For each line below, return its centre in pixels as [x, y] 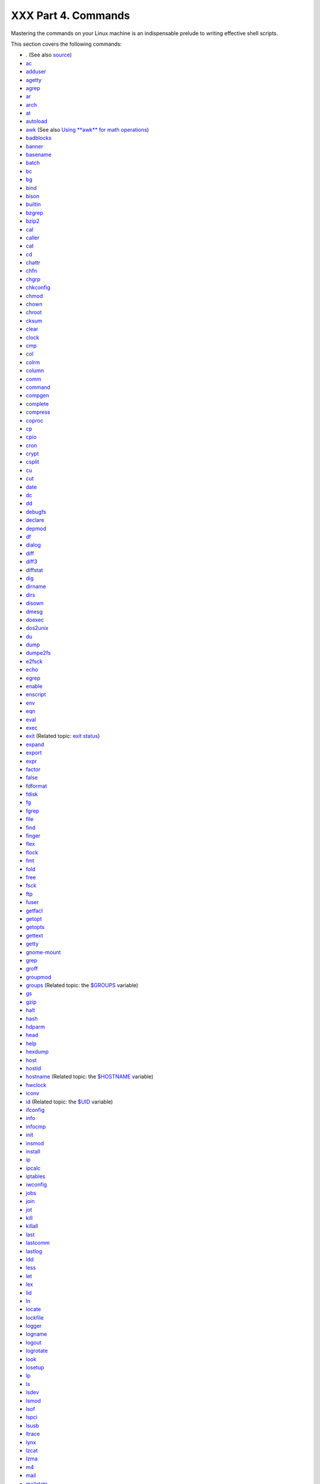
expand [35, 744]
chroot [34, 312]
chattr [33, 263]
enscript [36, 695]
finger [33, 836]
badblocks [39, 138]
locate [33, 1309]
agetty [33, 80]
